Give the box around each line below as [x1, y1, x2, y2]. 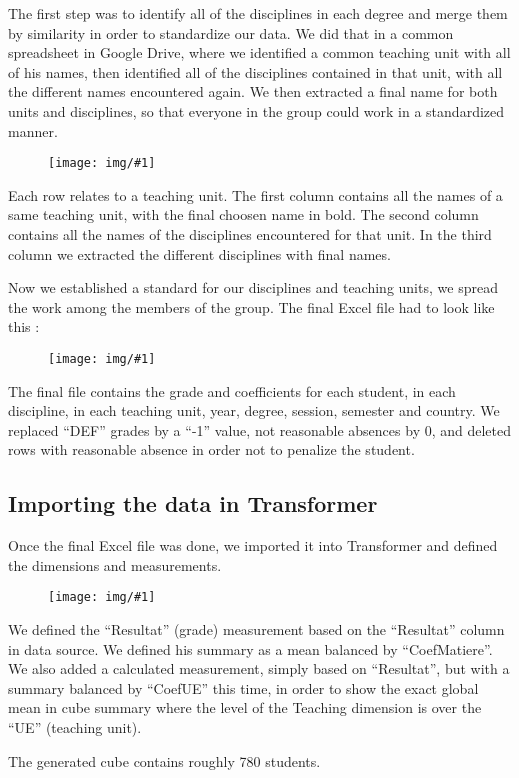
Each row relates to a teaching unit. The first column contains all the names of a [8, 184, 503, 205]
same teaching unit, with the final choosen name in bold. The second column [8, 204, 479, 225]
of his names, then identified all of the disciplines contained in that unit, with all [8, 61, 503, 82]
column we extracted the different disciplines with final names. [8, 243, 391, 264]
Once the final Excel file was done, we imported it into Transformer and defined [8, 535, 498, 556]
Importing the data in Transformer [8, 488, 378, 519]
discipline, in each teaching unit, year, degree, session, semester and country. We [8, 400, 500, 421]
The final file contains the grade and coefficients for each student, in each [8, 380, 456, 401]
